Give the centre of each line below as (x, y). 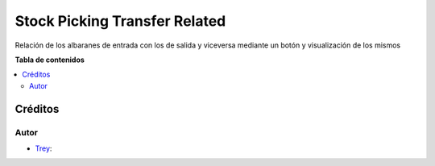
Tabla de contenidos (50, 60)
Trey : (43, 148)
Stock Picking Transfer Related (120, 21)
